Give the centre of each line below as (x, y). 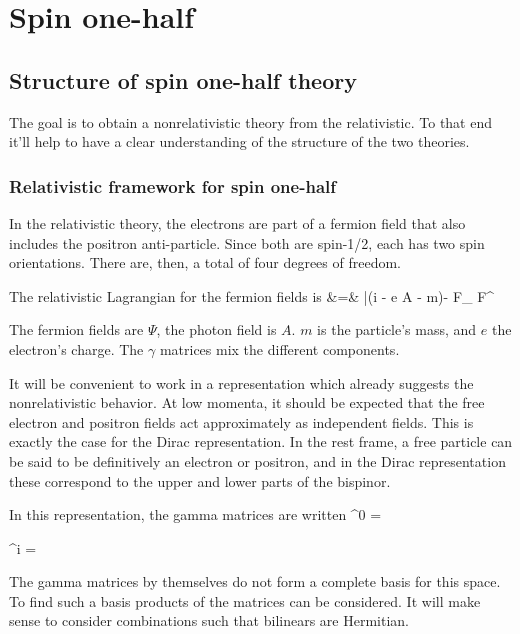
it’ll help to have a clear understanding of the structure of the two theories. (239, 141)
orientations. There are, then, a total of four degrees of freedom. (205, 262)
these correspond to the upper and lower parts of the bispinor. (200, 480)
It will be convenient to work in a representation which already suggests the (241, 382)
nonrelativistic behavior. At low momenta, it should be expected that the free (247, 402)
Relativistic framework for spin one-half (173, 185)
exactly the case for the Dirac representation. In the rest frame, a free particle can (261, 441)
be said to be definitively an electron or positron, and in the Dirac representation (257, 460)
